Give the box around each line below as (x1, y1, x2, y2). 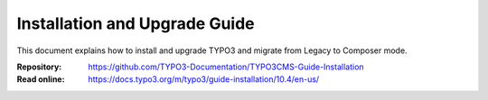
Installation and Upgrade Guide (16, 14, 255, 33)
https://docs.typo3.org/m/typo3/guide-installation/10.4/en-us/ (88, 74, 320, 85)
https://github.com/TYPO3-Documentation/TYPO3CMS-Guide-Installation (88, 61, 365, 72)
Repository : (16, 61, 62, 72)
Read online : (16, 74, 65, 85)
